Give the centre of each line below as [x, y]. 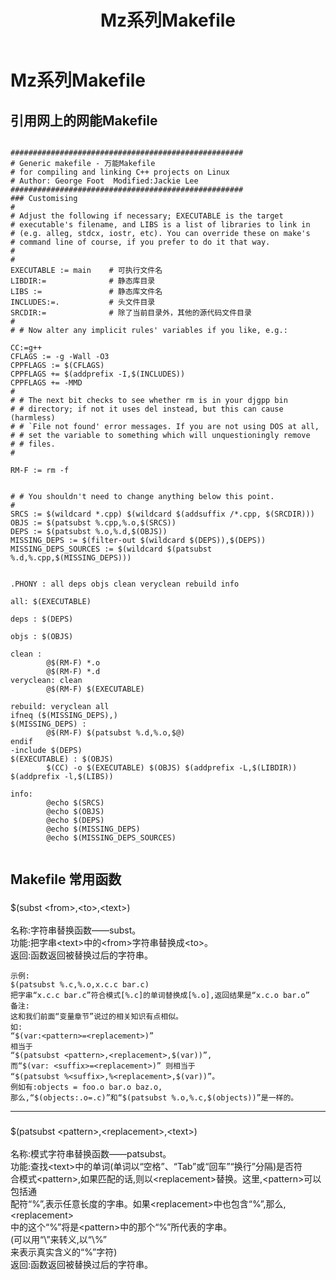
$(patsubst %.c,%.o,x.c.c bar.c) [80, 985]
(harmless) [33, 418]
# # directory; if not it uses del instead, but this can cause [147, 409]
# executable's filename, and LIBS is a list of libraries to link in [160, 225]
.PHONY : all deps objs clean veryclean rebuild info [125, 584]
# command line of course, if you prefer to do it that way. [140, 242]
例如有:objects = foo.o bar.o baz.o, [86, 1087]
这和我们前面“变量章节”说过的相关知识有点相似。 [96, 1017]
